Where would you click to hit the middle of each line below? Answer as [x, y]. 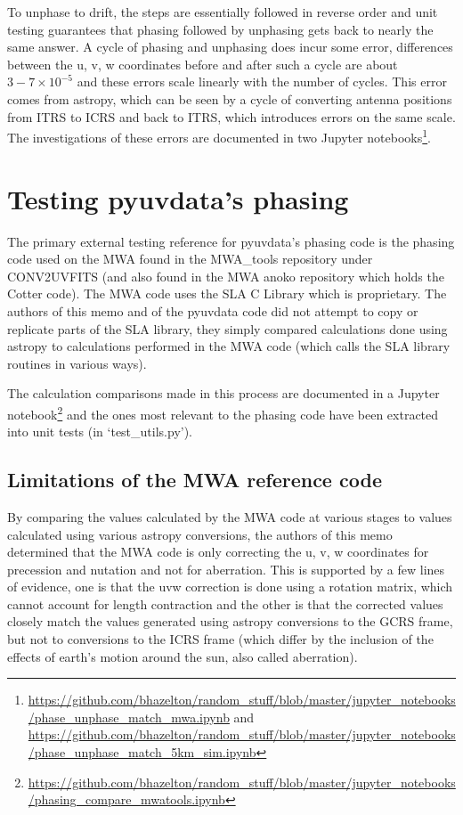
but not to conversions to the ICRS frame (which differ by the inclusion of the [220, 639]
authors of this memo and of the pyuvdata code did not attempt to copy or [213, 310]
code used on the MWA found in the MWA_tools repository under [190, 259]
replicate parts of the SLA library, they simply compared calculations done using [227, 328]
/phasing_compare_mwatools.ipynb [126, 799]
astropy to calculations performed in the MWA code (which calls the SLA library [229, 346]
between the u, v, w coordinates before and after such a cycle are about [203, 64]
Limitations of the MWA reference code [195, 480]
